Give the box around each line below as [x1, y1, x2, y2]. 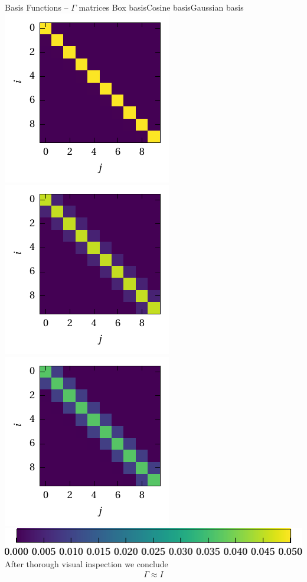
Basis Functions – [5, 1, 68, 13]
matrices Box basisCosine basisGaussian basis [79, 1, 244, 13]
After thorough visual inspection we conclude [5, 557, 168, 570]
